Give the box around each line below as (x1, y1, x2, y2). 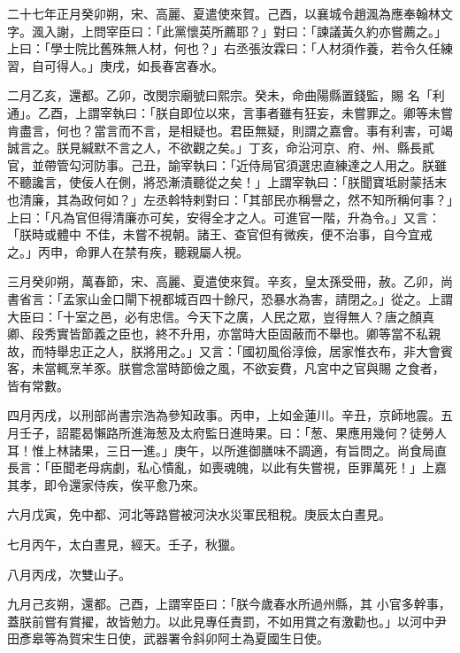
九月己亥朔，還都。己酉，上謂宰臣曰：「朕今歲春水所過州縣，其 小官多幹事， (7, 595, 451, 613)
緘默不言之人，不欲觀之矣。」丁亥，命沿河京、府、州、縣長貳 (80, 138, 434, 157)
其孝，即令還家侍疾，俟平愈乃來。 (7, 475, 205, 494)
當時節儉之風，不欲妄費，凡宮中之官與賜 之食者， (155, 359, 445, 377)
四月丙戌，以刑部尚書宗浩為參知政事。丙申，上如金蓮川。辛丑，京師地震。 (7, 406, 441, 424)
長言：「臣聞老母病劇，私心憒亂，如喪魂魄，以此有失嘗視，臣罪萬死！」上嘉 (7, 458, 447, 477)
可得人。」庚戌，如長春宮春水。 (43, 56, 224, 74)
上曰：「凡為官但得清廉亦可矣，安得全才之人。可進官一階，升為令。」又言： (7, 207, 441, 226)
